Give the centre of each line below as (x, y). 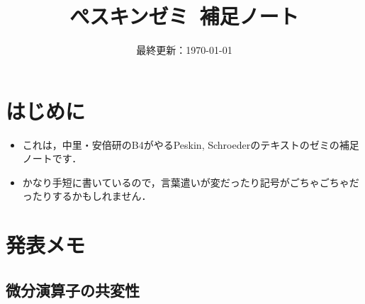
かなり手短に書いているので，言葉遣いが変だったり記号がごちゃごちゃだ (191, 182)
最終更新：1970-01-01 (184, 50)
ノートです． (52, 158)
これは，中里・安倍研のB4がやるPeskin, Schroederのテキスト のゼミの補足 (191, 144)
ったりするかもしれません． (87, 196)
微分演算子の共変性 (73, 289)
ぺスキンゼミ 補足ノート (184, 16)
